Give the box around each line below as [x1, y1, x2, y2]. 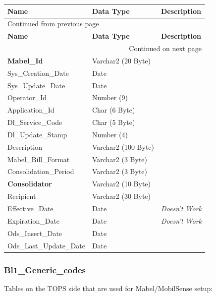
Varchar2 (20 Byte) [92, 55, 151, 65]
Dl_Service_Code [7, 117, 62, 127]
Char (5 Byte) [92, 117, 135, 127]
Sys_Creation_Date [7, 67, 69, 78]
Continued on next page [129, 43, 202, 54]
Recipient [7, 191, 36, 201]
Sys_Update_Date [7, 80, 65, 90]
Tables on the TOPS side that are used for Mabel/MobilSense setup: [4, 283, 213, 293]
